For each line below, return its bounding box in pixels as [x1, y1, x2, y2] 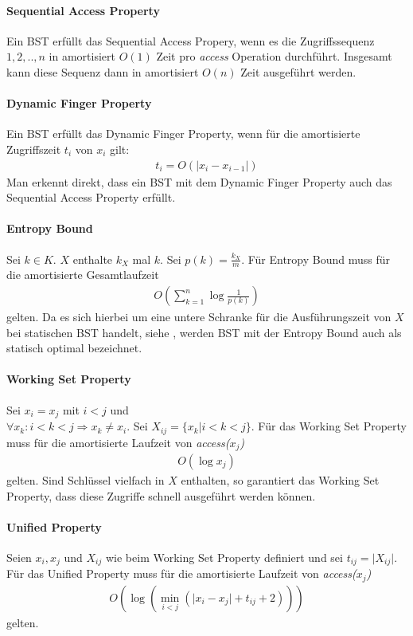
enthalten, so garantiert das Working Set [181, 472, 380, 488]
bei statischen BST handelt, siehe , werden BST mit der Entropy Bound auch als [6, 324, 402, 340]
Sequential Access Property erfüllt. [6, 189, 176, 206]
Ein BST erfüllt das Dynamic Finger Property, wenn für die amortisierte [6, 125, 360, 142]
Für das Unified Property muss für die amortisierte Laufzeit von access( [6, 565, 357, 582]
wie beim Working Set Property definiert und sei [105, 548, 343, 565]
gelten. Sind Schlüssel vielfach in [6, 472, 165, 488]
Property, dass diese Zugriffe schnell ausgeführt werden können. [6, 487, 316, 504]
